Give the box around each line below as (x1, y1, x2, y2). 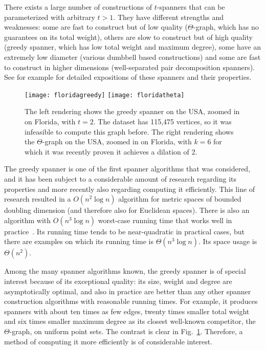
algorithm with (4, 214, 51, 225)
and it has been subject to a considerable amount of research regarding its (4, 173, 237, 184)
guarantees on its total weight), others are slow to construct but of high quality (4, 31, 253, 42)
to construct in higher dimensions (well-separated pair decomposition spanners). (4, 61, 255, 72)
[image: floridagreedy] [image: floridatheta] (25, 91, 185, 99)
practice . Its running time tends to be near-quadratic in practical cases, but (4, 226, 245, 236)
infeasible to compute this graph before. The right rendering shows (25, 126, 234, 137)
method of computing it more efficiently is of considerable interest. (4, 336, 213, 346)
